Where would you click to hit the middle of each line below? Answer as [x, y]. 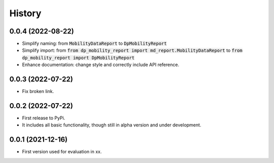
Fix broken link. [38, 91]
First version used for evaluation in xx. [62, 152]
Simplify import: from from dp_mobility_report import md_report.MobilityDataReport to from [132, 50]
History [25, 13]
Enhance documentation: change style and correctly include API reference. [101, 65]
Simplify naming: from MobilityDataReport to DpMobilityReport [94, 44]
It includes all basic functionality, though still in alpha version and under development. [112, 125]
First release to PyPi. [44, 118]
